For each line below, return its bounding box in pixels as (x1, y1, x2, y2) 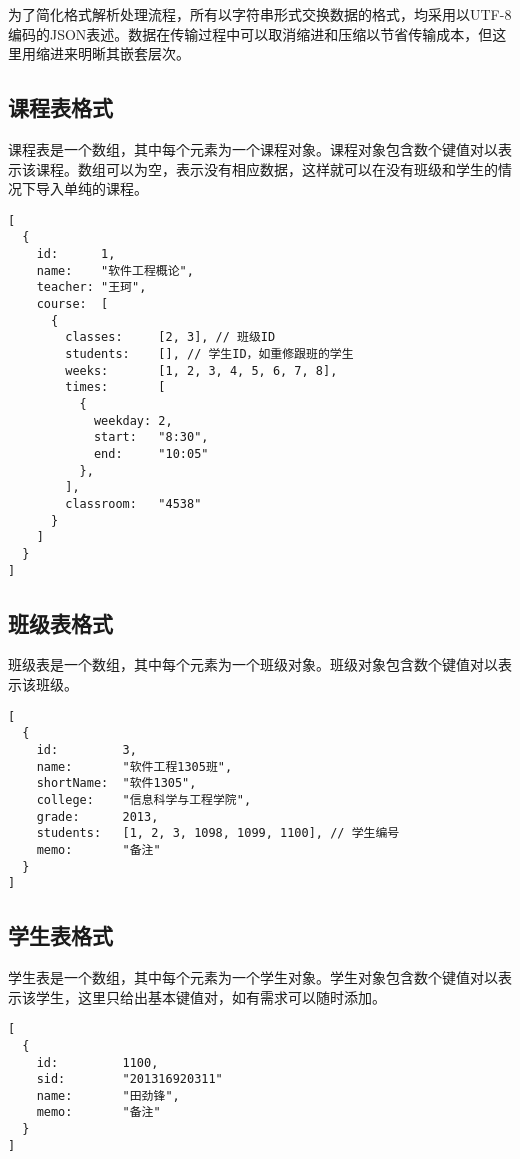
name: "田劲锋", (36, 1088, 180, 1103)
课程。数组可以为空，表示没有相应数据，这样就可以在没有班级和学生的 (35, 158, 498, 179)
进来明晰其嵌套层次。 (49, 43, 190, 64)
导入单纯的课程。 (35, 178, 148, 199)
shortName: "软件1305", (36, 776, 197, 791)
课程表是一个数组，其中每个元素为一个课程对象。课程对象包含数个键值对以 (8, 138, 498, 159)
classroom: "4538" (65, 496, 202, 511)
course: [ (36, 297, 109, 312)
